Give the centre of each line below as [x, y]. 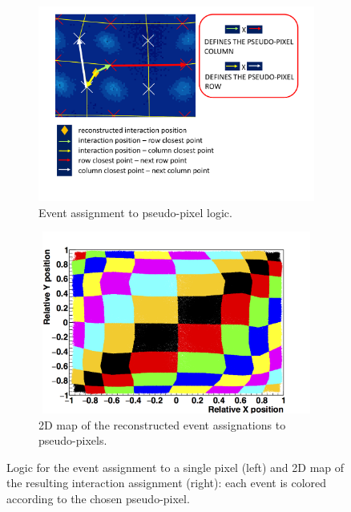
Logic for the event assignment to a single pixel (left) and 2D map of [175, 467]
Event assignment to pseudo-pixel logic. [135, 212]
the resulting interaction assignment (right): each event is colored [167, 483]
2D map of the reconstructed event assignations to [162, 424]
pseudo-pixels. [73, 440]
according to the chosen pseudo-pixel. [98, 499]
